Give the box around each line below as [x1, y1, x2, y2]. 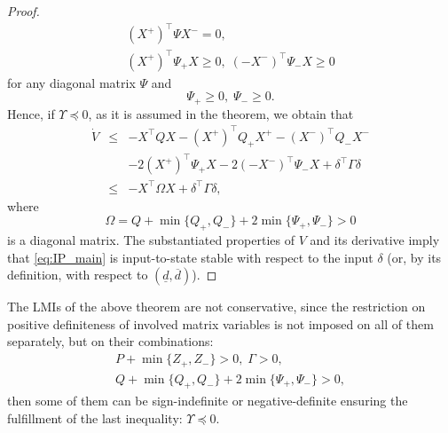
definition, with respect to [7, 265, 148, 284]
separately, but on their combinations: [7, 332, 214, 350]
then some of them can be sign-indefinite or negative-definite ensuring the [7, 391, 408, 410]
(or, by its [387, 248, 442, 266]
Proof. [7, 2, 40, 20]
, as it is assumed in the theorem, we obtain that [88, 104, 354, 122]
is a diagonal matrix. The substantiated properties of [7, 231, 295, 249]
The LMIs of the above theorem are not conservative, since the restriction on [7, 297, 426, 316]
